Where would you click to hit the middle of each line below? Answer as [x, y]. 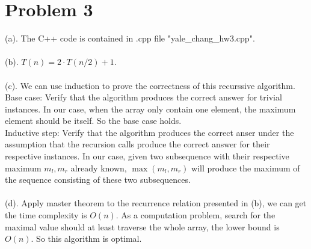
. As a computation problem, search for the [196, 215]
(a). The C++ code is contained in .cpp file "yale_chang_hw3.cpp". [130, 38]
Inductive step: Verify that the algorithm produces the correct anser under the [149, 132]
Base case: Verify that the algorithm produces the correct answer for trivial [143, 97]
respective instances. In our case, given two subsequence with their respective [147, 156]
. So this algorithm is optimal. [86, 238]
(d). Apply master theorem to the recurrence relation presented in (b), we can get [156, 203]
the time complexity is [46, 215]
